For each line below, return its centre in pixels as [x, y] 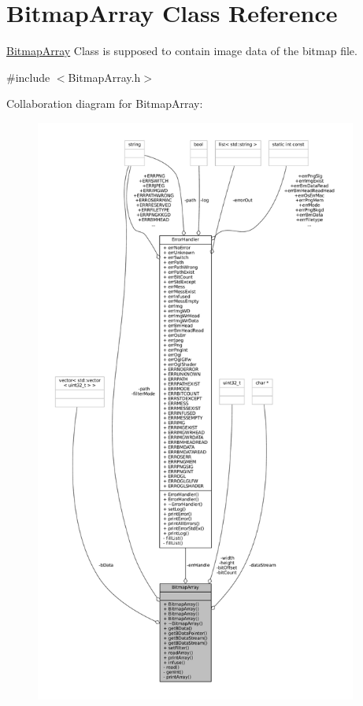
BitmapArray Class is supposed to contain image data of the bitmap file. [182, 51]
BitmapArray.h [104, 77]
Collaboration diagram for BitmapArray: [105, 103]
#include [28, 77]
